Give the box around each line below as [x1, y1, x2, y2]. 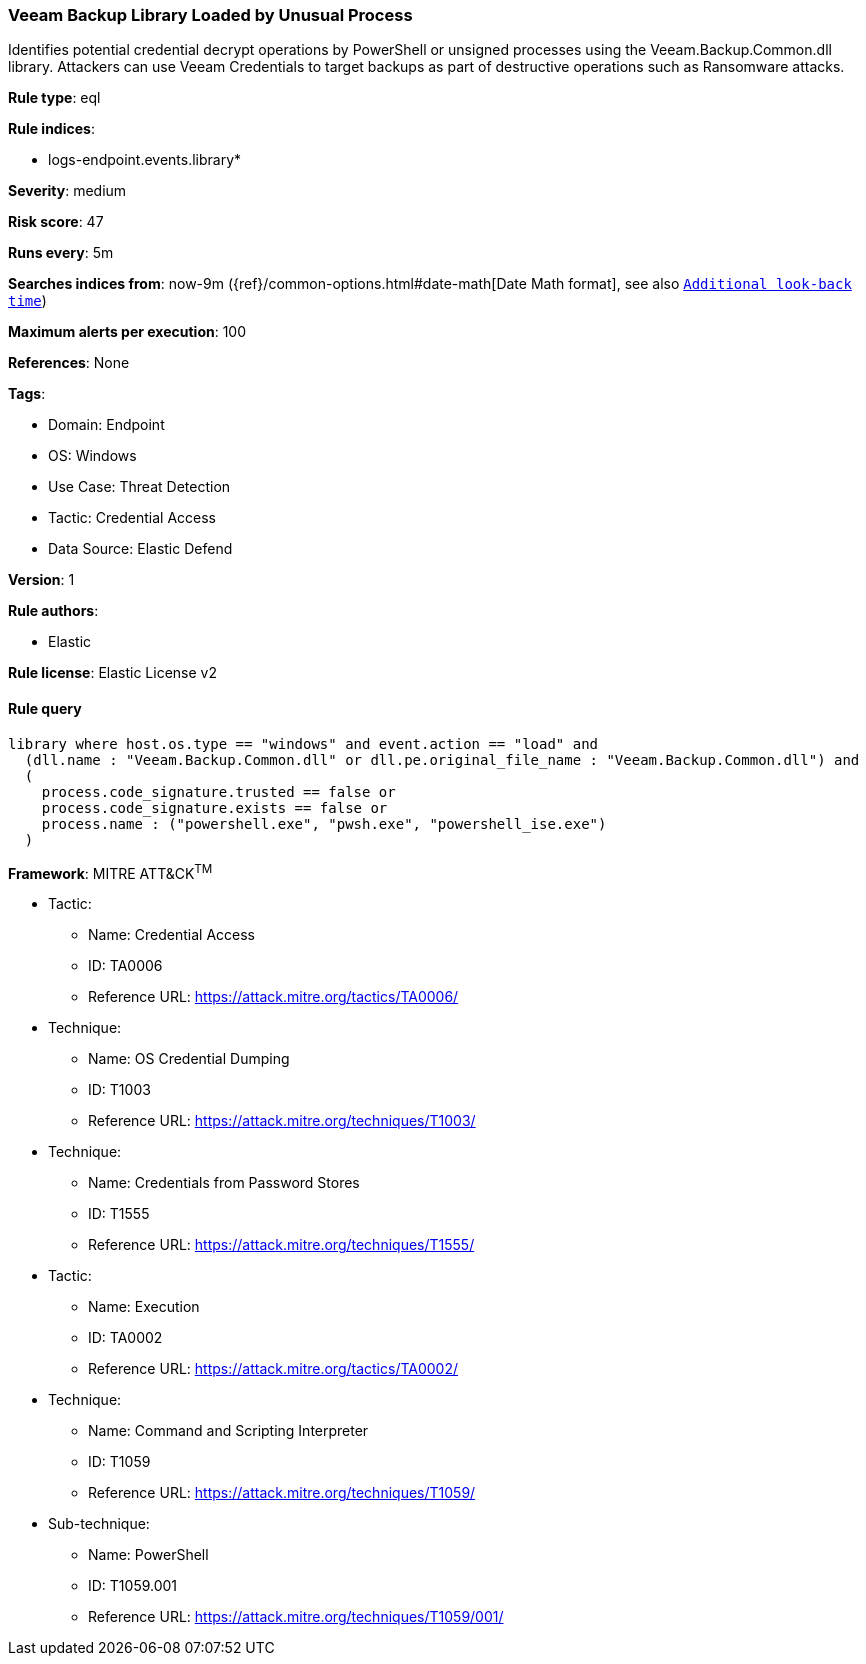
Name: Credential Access [88, 926, 255, 944]
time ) [8, 292, 47, 310]
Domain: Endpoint [48, 416, 165, 434]
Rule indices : [8, 120, 95, 138]
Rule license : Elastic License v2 [8, 664, 217, 682]
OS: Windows [48, 447, 137, 465]
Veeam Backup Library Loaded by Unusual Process [8, 5, 413, 25]
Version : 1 [8, 571, 75, 589]
